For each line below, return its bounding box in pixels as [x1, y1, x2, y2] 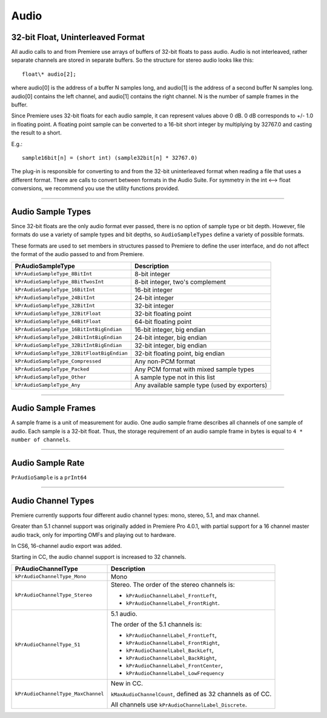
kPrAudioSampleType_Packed [15, 366, 90, 372]
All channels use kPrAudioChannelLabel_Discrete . [111, 700, 248, 708]
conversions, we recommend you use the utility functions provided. [11, 185, 180, 192]
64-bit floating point [134, 317, 192, 326]
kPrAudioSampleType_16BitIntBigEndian [15, 326, 122, 333]
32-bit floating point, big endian [134, 349, 225, 357]
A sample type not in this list [134, 373, 215, 381]
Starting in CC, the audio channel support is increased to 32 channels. [11, 553, 187, 561]
